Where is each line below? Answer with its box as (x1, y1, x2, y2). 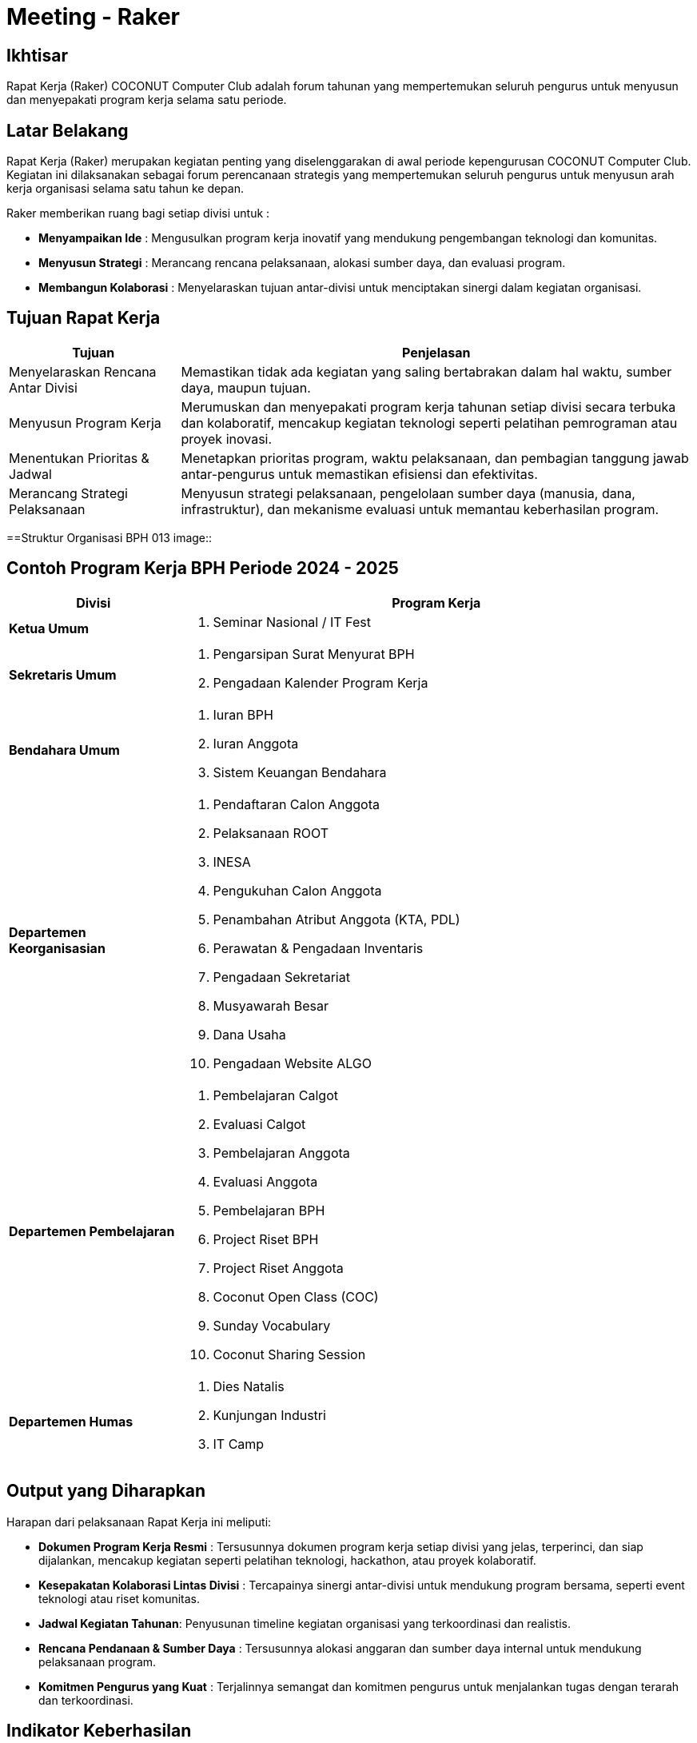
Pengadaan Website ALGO (213, 1055, 372, 1071)
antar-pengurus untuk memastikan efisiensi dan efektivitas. (181, 465, 538, 482)
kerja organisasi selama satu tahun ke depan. (6, 181, 244, 196)
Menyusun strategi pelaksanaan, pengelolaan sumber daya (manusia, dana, (181, 485, 635, 501)
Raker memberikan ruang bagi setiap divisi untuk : (6, 206, 270, 221)
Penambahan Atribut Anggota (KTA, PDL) (213, 911, 460, 927)
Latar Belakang (6, 120, 129, 141)
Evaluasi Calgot (213, 1115, 306, 1132)
